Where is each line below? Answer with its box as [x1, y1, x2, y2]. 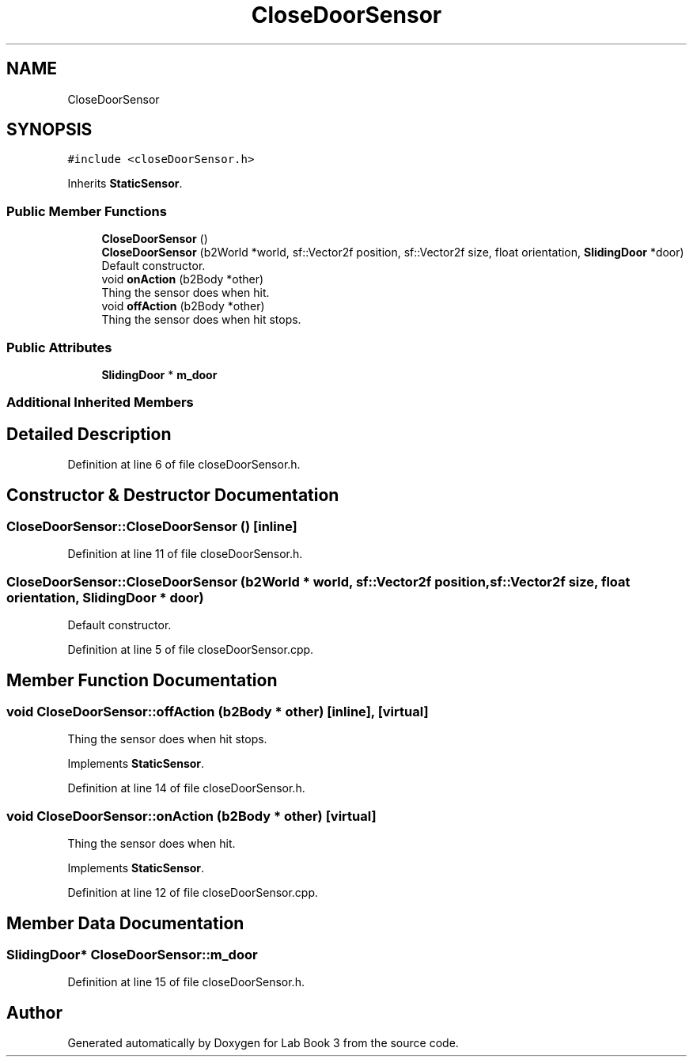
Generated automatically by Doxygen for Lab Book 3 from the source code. [67, 1036, 459, 1050]
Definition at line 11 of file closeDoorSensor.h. [67, 547, 303, 561]
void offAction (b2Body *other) [101, 299, 265, 313]
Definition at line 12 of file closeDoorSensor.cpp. [67, 886, 319, 900]
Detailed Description [6, 423, 172, 444]
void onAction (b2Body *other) [101, 272, 264, 287]
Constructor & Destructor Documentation [6, 484, 339, 505]
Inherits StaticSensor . [67, 177, 183, 191]
